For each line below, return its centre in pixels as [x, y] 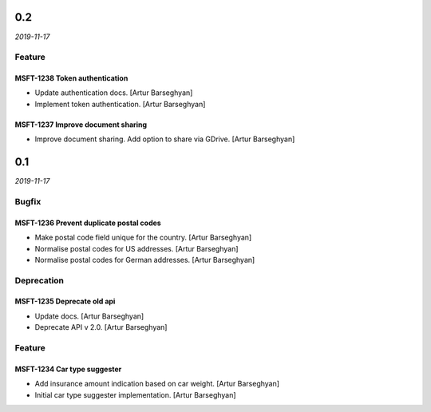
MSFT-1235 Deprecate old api [65, 301]
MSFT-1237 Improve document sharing [81, 125]
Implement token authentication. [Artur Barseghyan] [120, 104]
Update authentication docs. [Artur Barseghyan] [114, 93]
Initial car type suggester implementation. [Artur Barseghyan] [135, 394]
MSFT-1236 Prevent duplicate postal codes [88, 223]
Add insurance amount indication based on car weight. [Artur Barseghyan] [157, 384]
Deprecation [39, 280]
